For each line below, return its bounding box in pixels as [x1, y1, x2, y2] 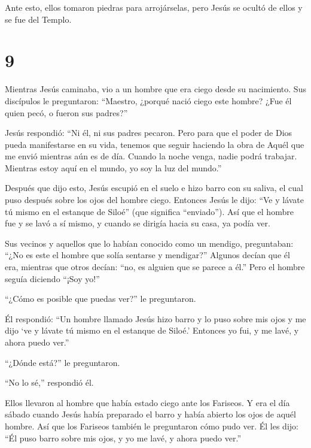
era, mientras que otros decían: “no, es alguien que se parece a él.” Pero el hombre [5, 261, 305, 273]
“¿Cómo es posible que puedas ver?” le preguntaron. [5, 292, 196, 305]
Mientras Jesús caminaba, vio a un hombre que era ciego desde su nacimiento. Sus [5, 83, 306, 95]
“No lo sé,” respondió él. [5, 376, 94, 389]
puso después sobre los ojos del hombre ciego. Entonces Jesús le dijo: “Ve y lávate [5, 193, 304, 206]
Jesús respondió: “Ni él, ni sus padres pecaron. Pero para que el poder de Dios [5, 126, 292, 139]
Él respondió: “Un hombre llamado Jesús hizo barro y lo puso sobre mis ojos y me [5, 312, 306, 325]
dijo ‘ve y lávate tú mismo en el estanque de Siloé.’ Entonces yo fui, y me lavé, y [5, 324, 299, 337]
